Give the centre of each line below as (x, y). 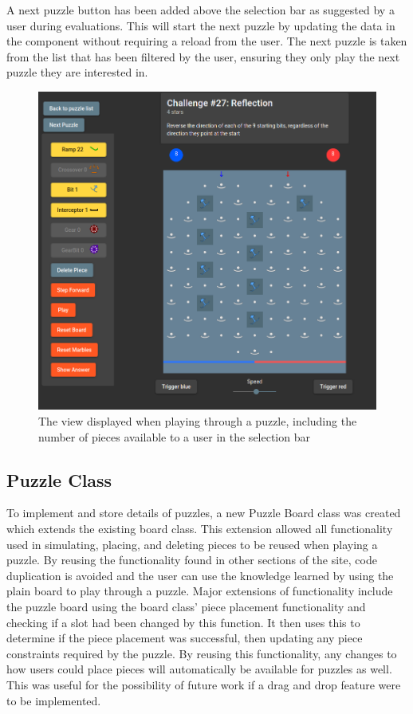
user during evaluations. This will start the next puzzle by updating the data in (201, 25)
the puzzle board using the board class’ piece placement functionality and (186, 606)
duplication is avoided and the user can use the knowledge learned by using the (200, 575)
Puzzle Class (59, 479)
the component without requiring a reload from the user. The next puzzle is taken (207, 41)
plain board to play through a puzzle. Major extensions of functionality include (200, 591)
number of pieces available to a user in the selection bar (174, 436)
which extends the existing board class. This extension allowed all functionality (200, 528)
